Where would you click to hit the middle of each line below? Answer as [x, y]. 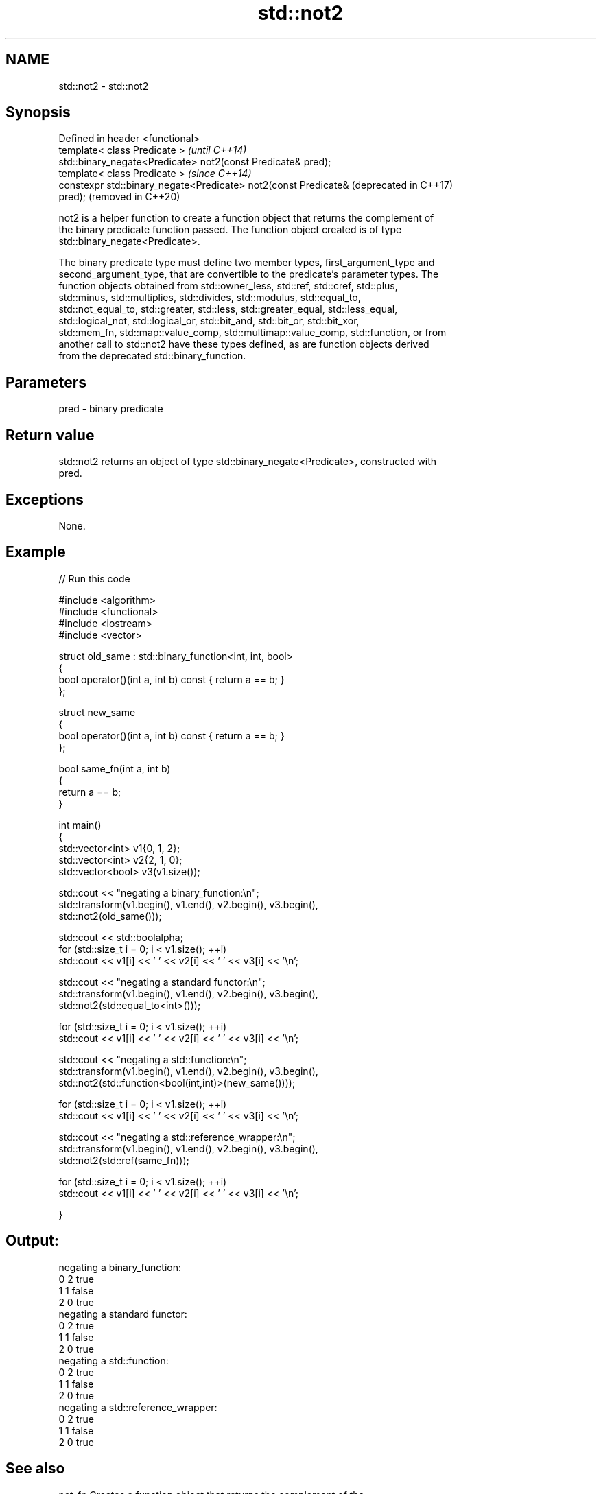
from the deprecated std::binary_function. [152, 356]
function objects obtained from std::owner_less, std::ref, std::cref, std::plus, [228, 286]
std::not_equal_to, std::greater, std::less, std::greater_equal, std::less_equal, [228, 309]
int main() [80, 825]
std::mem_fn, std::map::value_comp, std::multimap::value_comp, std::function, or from [252, 333]
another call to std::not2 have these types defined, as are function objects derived [244, 344]
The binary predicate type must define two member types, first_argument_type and [247, 263]
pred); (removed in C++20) [119, 197]
